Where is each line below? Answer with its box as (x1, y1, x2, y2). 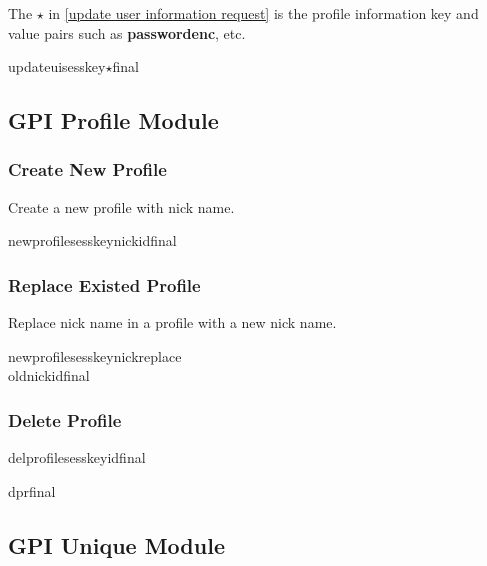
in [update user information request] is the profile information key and (48, 3, 479, 23)
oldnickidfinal (8, 365, 90, 386)
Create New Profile (8, 157, 167, 182)
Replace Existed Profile (8, 272, 201, 297)
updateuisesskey (8, 56, 106, 77)
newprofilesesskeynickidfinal (8, 230, 177, 251)
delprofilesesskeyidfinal (8, 447, 146, 468)
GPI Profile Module (8, 105, 219, 136)
